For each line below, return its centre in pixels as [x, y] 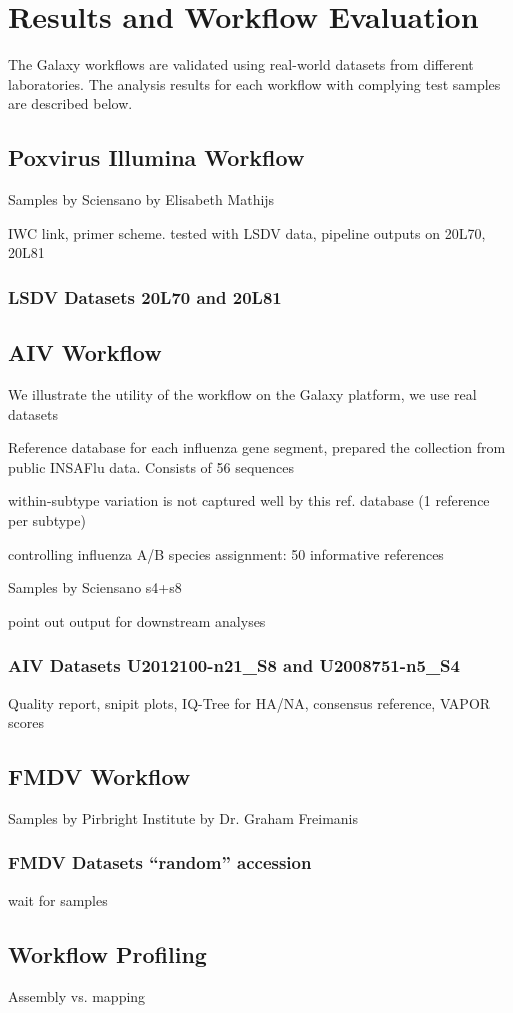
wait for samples [58, 899]
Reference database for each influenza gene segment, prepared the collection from [257, 447]
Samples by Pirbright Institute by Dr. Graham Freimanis [183, 817]
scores [26, 722]
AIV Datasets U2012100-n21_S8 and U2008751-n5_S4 [234, 665]
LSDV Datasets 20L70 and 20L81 [145, 296]
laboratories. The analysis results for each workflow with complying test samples [254, 83]
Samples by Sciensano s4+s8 [95, 587]
